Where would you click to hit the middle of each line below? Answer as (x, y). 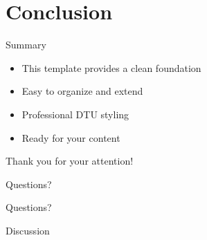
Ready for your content (71, 137)
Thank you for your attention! (70, 161)
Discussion (28, 230)
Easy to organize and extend (82, 91)
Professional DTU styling (75, 114)
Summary (26, 45)
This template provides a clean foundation (111, 67)
